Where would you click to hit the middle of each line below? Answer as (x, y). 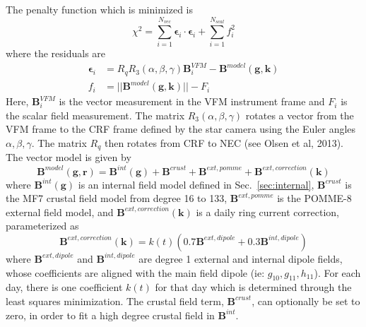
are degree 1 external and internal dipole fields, (241, 258)
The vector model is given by (69, 157)
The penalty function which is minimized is (99, 9)
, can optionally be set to (306, 301)
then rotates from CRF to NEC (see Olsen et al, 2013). (224, 143)
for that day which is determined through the (253, 287)
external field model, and (60, 212)
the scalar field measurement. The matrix (95, 115)
